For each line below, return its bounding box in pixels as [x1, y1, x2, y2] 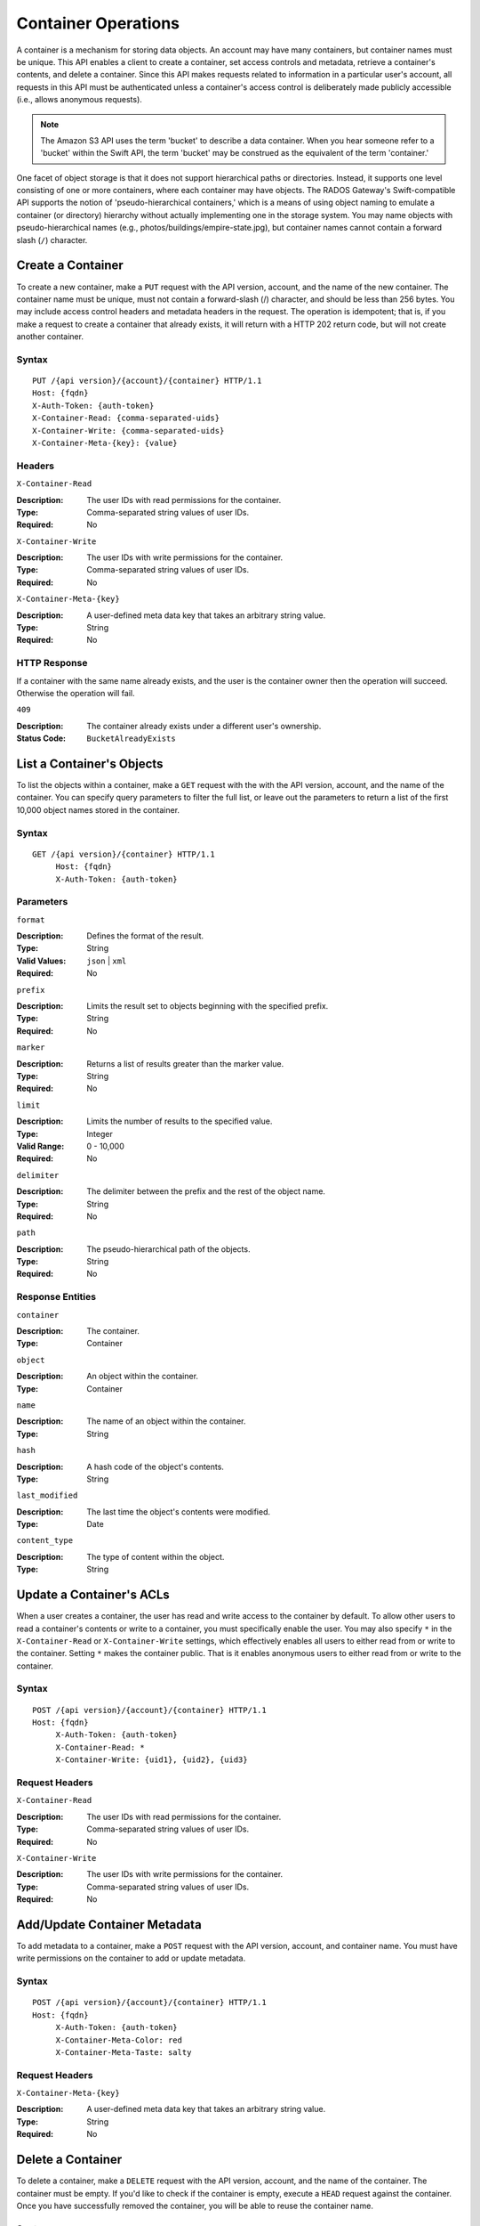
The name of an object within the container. [86, 1416, 246, 1426]
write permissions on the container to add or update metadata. [16, 1953, 246, 1963]
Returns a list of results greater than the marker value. [86, 1058, 284, 1068]
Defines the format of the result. [86, 930, 204, 941]
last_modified [16, 1491, 78, 1500]
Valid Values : [16, 955, 67, 966]
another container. [16, 331, 84, 342]
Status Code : [16, 733, 67, 743]
